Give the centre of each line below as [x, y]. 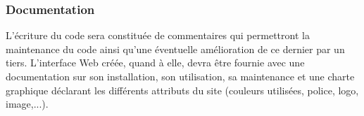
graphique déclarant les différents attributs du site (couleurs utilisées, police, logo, [182, 90]
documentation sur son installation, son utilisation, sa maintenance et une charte [180, 76]
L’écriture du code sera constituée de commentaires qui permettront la [158, 35]
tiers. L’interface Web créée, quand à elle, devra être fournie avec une [155, 63]
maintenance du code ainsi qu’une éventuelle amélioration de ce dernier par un [175, 49]
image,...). [27, 104]
